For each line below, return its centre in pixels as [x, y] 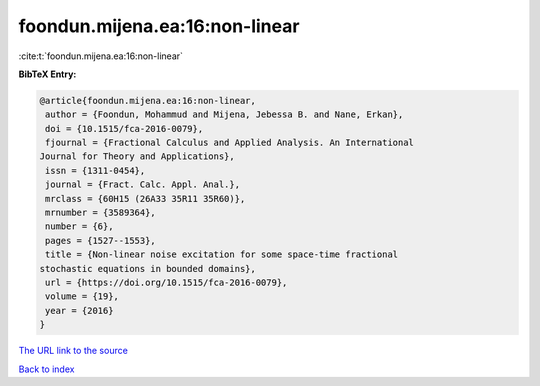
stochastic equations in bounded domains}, [148, 268]
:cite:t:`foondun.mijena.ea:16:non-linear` [101, 56]
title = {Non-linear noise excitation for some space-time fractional [222, 254]
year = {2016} [79, 310]
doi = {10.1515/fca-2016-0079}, [124, 128]
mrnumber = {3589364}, [101, 213]
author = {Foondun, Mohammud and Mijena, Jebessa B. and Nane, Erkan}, [224, 114]
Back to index [46, 369]
